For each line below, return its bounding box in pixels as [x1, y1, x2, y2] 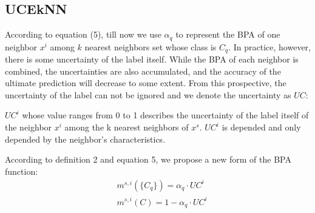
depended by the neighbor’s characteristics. [5, 132, 166, 145]
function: [5, 164, 38, 177]
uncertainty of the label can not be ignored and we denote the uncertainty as [5, 88, 291, 101]
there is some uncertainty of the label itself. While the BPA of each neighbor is [5, 53, 299, 66]
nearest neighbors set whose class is [84, 40, 217, 53]
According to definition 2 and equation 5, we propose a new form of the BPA [5, 153, 291, 166]
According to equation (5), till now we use [5, 28, 161, 41]
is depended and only [222, 121, 301, 134]
